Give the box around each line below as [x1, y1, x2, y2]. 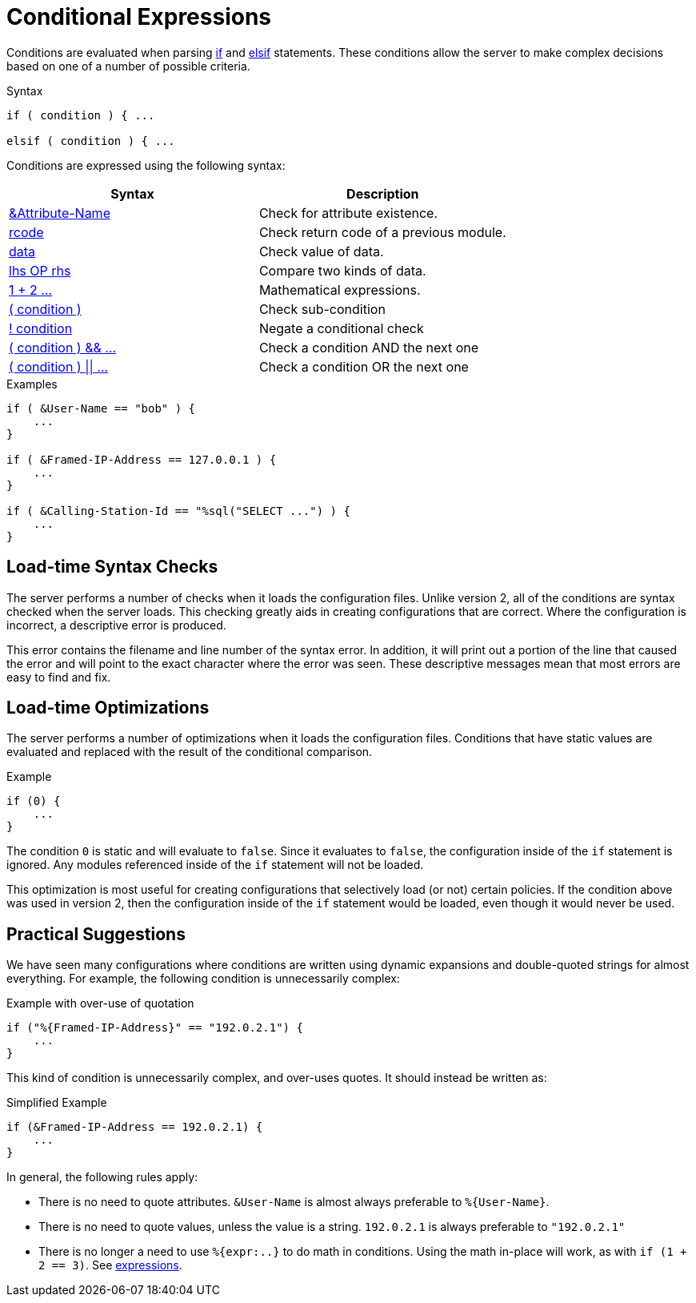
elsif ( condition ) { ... [6, 134, 175, 147]
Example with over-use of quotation [6, 996, 194, 1011]
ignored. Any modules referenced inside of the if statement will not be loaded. [6, 858, 424, 872]
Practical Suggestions [6, 923, 186, 944]
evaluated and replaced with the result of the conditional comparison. [6, 745, 373, 759]
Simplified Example [6, 1096, 107, 1110]
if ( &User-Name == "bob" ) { [6, 401, 196, 415]
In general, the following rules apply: [6, 1170, 198, 1184]
